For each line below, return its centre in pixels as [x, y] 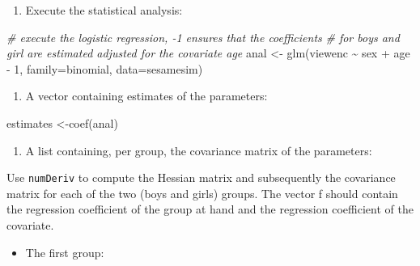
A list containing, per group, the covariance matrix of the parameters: [199, 150]
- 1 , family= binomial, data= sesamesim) [105, 68]
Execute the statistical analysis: [104, 10]
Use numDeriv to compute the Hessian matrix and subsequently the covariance [201, 177]
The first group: [65, 252]
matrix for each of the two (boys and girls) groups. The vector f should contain [202, 193]
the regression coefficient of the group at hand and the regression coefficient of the [210, 209]
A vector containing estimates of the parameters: [146, 96]
